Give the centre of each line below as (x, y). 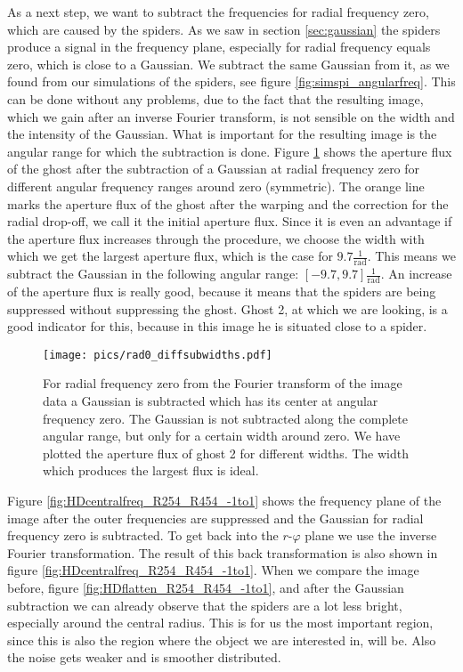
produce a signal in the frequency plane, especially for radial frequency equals (219, 47)
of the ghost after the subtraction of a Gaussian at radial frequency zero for (214, 169)
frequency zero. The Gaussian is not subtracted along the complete (226, 418)
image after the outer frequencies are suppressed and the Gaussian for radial (215, 518)
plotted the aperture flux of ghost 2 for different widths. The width (226, 453)
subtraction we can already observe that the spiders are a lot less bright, (205, 605)
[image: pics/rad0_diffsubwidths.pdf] (158, 355)
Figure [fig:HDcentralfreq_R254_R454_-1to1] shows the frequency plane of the (224, 500)
